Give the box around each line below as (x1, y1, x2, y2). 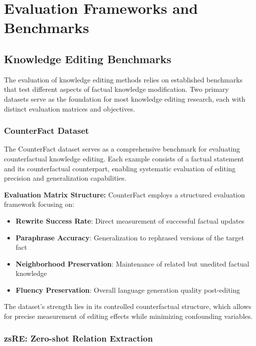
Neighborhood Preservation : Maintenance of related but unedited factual (15, 258, 250, 269)
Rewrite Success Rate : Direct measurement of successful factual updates (15, 215, 245, 226)
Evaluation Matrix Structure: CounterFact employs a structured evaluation (4, 189, 245, 199)
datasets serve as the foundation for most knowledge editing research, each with (4, 93, 246, 104)
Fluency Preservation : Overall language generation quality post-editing (15, 284, 240, 295)
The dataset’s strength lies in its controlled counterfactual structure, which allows (4, 301, 252, 311)
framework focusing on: (4, 199, 75, 209)
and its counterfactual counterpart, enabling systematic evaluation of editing (4, 163, 236, 173)
